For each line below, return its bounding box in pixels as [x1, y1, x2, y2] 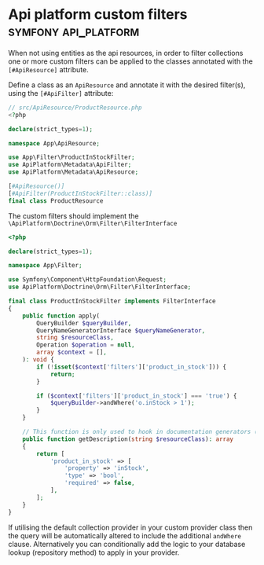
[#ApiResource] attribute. [8, 64, 89, 74]
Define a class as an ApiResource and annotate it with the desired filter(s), [8, 80, 246, 90]
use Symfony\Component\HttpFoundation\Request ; [8, 276, 167, 284]
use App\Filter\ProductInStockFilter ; [8, 153, 135, 162]
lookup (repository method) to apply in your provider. [8, 548, 180, 557]
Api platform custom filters [8, 6, 188, 24]
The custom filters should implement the [8, 211, 139, 221]
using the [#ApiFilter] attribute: [8, 88, 114, 97]
